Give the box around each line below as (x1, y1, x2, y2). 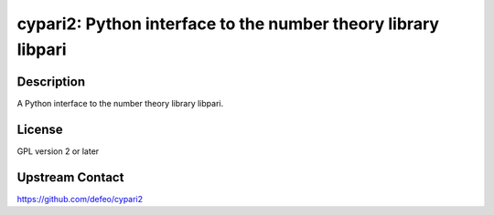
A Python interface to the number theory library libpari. (16, 97, 224, 108)
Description (16, 74, 86, 89)
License (16, 121, 63, 137)
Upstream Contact (16, 169, 124, 185)
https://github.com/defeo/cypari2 (16, 193, 144, 204)
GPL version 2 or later (16, 146, 100, 157)
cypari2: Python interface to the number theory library (16, 14, 439, 34)
